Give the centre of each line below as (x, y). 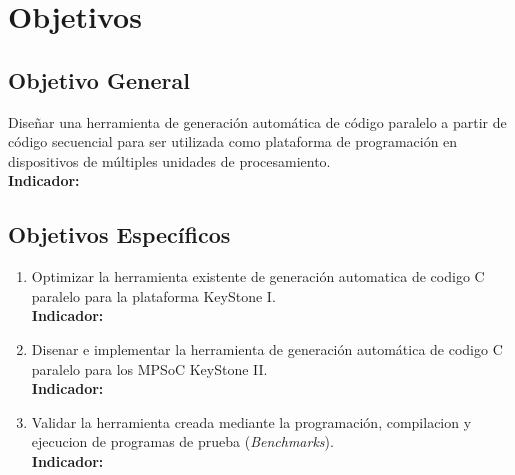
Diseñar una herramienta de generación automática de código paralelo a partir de (257, 121)
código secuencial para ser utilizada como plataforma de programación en (233, 141)
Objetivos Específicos (119, 234)
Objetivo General (99, 79)
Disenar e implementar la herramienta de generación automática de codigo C (267, 348)
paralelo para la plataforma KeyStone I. (153, 295)
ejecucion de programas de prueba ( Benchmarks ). (182, 441)
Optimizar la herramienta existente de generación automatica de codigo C (258, 276)
